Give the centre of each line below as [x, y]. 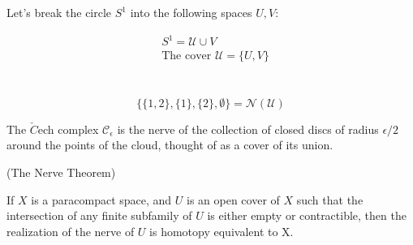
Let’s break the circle [59, 12]
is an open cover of [233, 199]
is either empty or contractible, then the [307, 215]
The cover [187, 56]
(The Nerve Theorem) [61, 172]
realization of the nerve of [71, 231]
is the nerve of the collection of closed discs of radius [248, 129]
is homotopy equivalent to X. [222, 231]
